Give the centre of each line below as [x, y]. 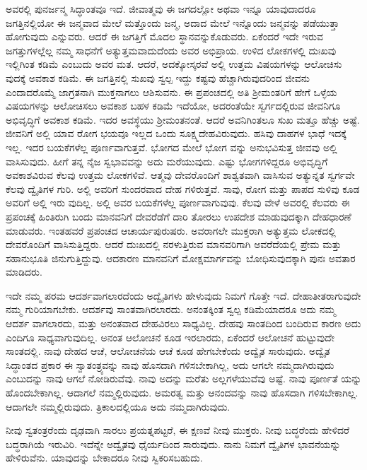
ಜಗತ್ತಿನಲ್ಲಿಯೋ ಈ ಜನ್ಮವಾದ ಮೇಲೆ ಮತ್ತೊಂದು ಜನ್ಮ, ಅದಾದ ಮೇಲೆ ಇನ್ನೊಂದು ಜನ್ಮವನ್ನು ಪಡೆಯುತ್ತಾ [173, 22]
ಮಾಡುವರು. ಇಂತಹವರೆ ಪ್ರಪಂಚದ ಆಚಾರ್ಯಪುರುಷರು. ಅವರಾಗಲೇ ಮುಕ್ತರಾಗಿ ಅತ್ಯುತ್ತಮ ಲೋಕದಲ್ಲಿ [171, 230]
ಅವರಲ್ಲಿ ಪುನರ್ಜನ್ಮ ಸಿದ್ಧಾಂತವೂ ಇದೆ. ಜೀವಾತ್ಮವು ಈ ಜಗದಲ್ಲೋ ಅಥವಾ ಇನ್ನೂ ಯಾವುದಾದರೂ [161, 8]
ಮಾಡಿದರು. [24, 272]
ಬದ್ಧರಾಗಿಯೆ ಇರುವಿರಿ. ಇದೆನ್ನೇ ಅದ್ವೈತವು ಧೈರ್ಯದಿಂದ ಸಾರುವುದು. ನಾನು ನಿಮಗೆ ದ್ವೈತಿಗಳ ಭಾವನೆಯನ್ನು [173, 443]
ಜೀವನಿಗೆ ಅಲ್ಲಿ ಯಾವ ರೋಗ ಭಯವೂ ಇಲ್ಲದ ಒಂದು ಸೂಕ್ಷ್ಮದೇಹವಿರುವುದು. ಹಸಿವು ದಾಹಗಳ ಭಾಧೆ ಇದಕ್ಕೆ [176, 133]
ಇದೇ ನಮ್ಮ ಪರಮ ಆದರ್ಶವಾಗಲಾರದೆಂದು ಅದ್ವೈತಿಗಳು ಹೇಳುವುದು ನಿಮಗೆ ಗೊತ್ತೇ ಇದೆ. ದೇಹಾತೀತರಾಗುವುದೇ [183, 295]
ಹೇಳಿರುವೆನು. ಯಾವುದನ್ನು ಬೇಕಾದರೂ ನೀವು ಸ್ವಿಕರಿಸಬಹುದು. [104, 458]
